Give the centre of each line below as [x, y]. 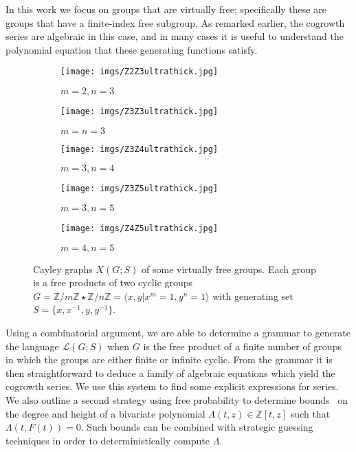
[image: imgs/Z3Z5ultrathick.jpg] [140, 189]
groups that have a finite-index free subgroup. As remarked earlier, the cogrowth [175, 22]
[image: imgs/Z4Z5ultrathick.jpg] [140, 228]
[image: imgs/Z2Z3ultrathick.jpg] [140, 72]
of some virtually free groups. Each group [229, 269]
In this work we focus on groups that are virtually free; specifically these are [166, 9]
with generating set [253, 295]
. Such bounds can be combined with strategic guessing [197, 427]
